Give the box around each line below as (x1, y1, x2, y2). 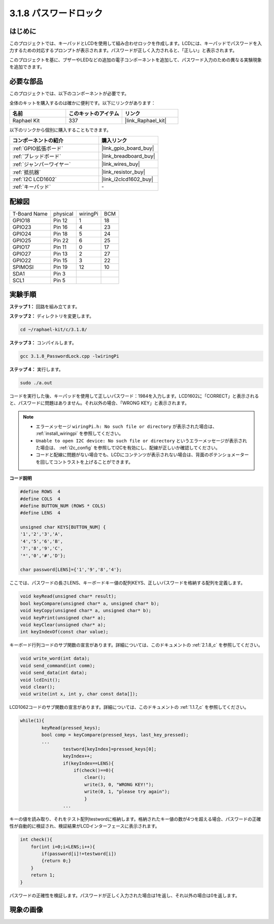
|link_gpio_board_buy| (101, 145, 154, 152)
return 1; (30, 872, 55, 878)
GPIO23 (12, 223, 31, 230)
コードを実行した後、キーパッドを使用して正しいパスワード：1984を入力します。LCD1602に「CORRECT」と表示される (9, 393, 259, 399)
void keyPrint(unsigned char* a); (20, 614, 106, 621)
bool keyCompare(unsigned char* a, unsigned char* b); (20, 600, 159, 606)
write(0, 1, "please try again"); (84, 789, 170, 795)
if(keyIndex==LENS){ (62, 760, 114, 766)
